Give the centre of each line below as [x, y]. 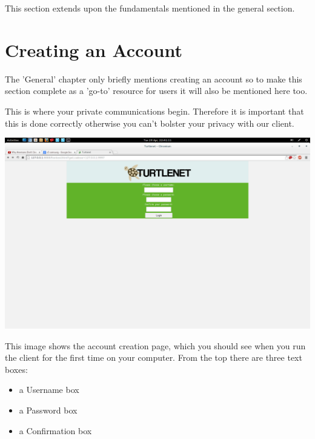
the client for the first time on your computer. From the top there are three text [154, 357]
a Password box [48, 410]
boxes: [16, 369]
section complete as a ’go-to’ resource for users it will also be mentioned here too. [156, 91]
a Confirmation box [55, 430]
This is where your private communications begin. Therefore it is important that [154, 111]
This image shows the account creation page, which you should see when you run [155, 345]
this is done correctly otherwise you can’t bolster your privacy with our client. [150, 123]
